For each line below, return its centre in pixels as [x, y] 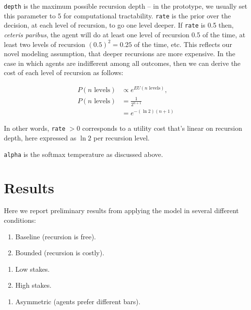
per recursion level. [122, 138]
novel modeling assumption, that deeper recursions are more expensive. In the [120, 54]
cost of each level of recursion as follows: [64, 72]
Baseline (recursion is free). [55, 236]
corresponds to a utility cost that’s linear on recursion [162, 128]
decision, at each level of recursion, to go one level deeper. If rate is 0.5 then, [119, 25]
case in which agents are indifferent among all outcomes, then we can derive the [122, 63]
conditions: [20, 220]
